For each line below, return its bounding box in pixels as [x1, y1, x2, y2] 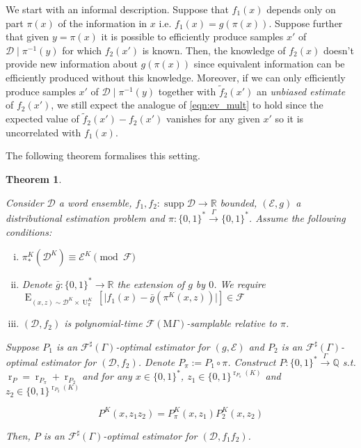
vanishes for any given [166, 111, 260, 126]
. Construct [227, 355, 276, 369]
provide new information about [6, 56, 138, 71]
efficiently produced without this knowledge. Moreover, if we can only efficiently [6, 70, 346, 84]
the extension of [117, 276, 185, 291]
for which [62, 42, 102, 57]
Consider [6, 195, 44, 209]
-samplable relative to [186, 316, 277, 330]
